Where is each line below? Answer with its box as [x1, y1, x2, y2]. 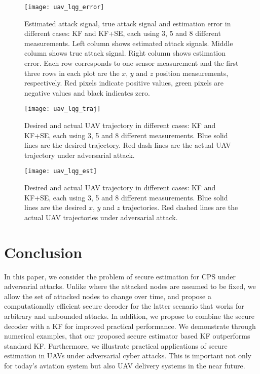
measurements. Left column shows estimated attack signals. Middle [24, 37, 233, 48]
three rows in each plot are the [24, 67, 120, 78]
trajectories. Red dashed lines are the [122, 202, 238, 213]
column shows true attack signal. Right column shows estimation [24, 48, 226, 58]
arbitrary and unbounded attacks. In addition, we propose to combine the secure [4, 310, 254, 321]
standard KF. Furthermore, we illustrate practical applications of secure [4, 340, 228, 351]
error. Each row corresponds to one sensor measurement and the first [24, 58, 239, 68]
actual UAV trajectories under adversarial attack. [24, 212, 178, 222]
